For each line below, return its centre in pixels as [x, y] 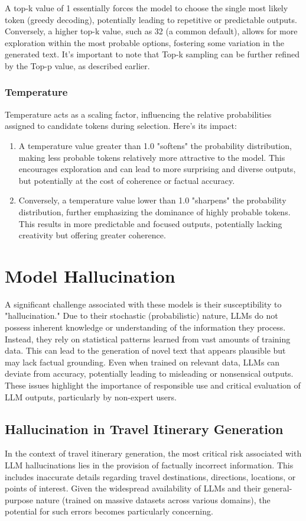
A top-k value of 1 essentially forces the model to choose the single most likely [147, 8]
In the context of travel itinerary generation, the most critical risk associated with [153, 453]
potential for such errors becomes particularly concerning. [109, 511]
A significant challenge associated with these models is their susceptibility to [143, 304]
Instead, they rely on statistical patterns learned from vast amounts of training [148, 339]
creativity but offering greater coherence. [92, 235]
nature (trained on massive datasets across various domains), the [153, 499]
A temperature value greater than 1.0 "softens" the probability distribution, [155, 145]
